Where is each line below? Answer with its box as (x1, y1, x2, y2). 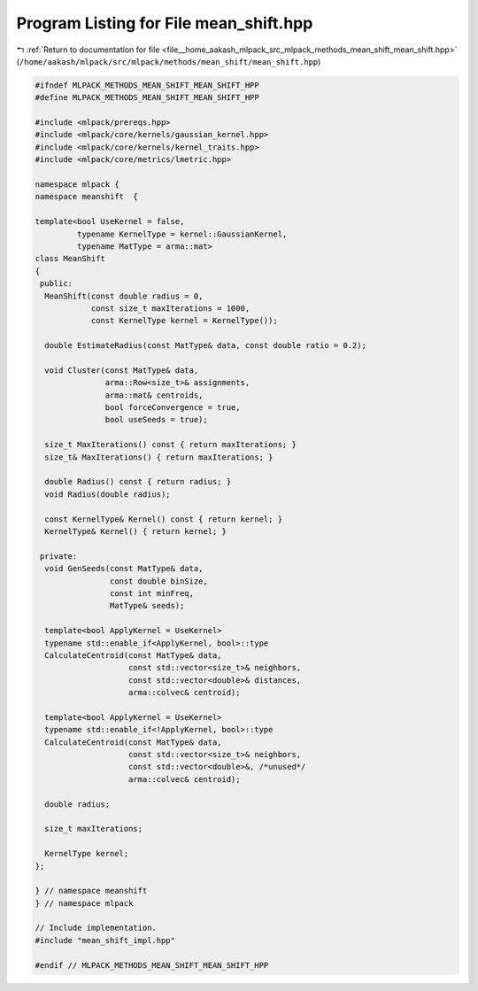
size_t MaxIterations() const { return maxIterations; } (44, 439, 297, 450)
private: (40, 551, 78, 561)
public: (40, 279, 73, 289)
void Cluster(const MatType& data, (44, 365, 199, 375)
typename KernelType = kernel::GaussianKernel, (76, 228, 288, 239)
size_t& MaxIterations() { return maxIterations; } (44, 452, 274, 462)
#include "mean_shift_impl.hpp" (35, 935, 176, 945)
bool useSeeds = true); (104, 414, 208, 425)
